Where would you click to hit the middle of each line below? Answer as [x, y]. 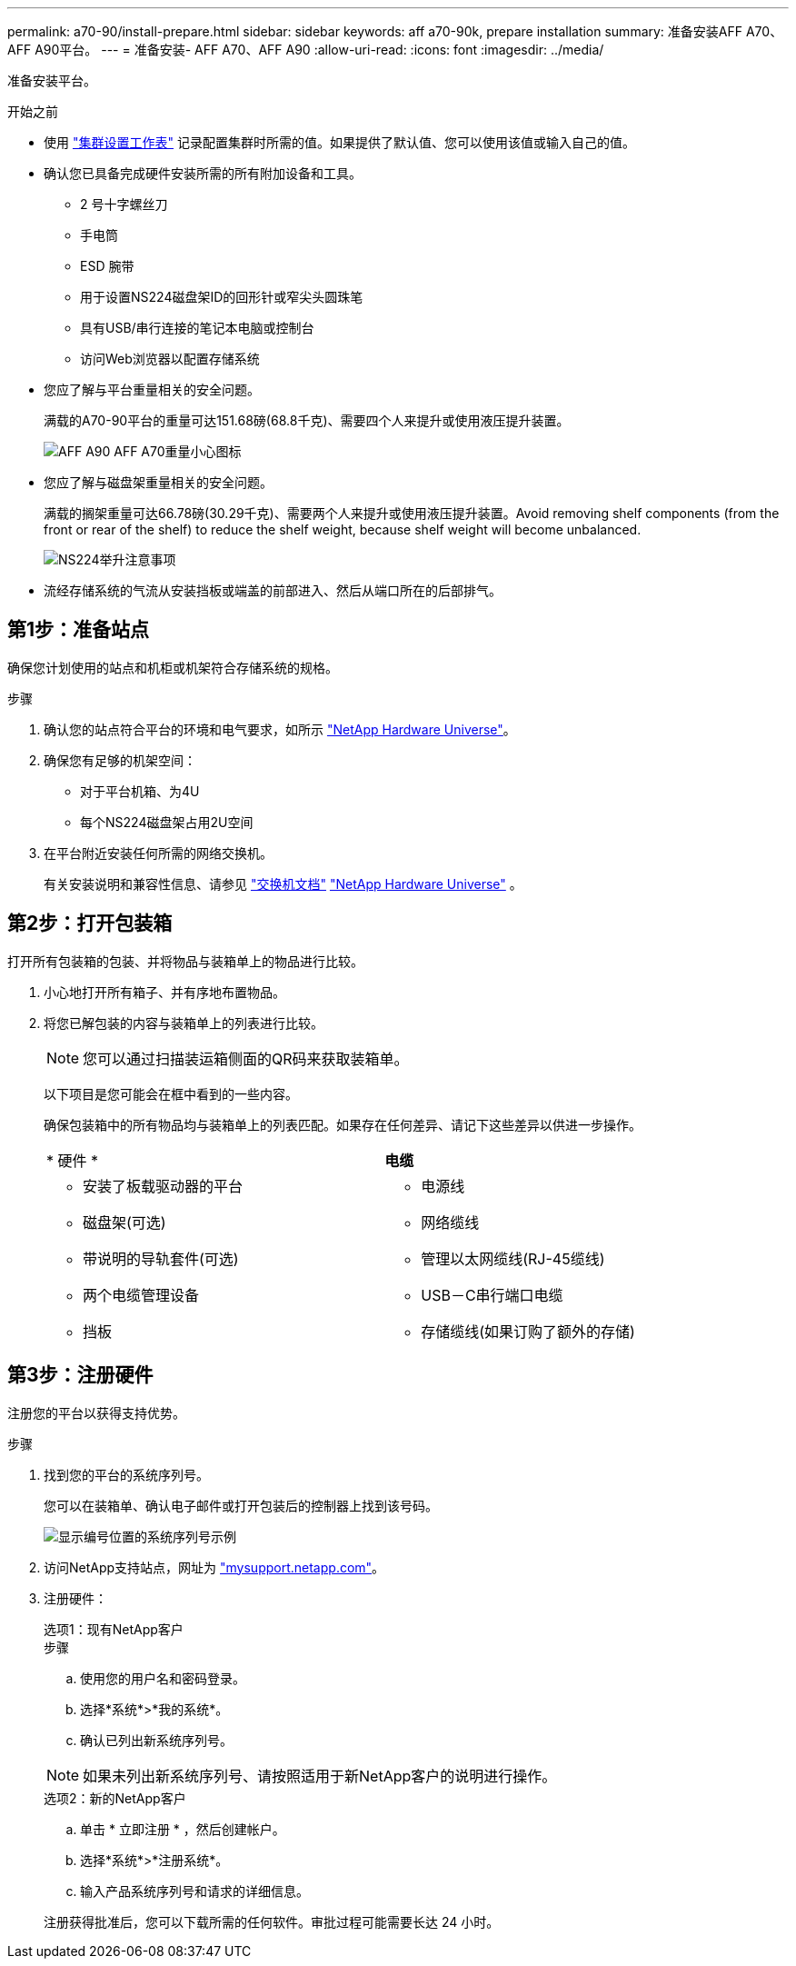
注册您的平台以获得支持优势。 [96, 1412]
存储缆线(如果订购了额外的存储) [528, 1331]
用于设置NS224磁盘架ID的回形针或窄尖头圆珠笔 [222, 297]
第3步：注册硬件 [80, 1375]
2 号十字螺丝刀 [124, 204]
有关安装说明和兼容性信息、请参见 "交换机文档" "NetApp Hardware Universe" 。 [283, 883]
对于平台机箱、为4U [140, 791]
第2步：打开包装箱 [90, 923]
